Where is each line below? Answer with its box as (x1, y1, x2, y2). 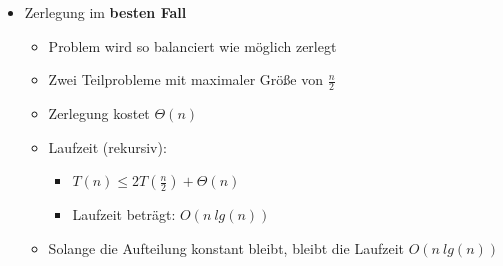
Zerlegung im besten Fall (24, 2, 187, 22)
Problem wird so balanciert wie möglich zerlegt (48, 35, 337, 56)
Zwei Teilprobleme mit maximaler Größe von (48, 69, 323, 90)
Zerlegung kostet (48, 103, 150, 124)
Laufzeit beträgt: (72, 204, 176, 225)
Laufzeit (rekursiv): (48, 136, 167, 157)
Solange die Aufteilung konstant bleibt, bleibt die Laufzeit (48, 237, 404, 258)
